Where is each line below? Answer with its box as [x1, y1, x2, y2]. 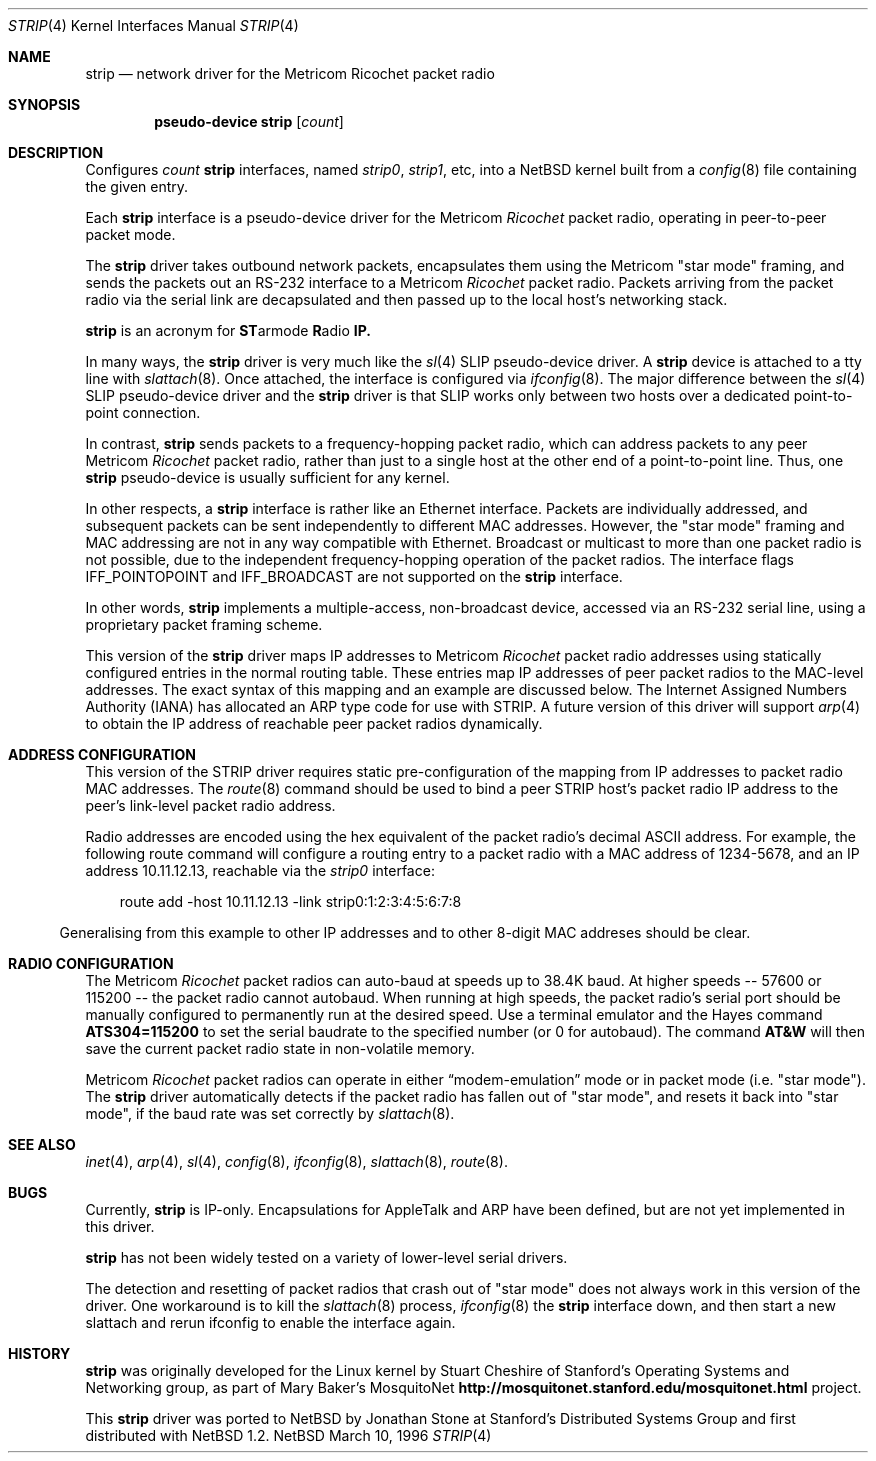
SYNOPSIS [8, 96, 81, 113]
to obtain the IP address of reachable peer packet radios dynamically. [85, 715, 543, 732]
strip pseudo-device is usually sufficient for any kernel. [85, 469, 450, 486]
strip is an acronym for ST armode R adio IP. [85, 322, 371, 339]
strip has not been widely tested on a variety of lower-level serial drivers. [85, 1249, 568, 1266]
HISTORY [8, 1345, 71, 1362]
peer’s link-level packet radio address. [85, 797, 336, 814]
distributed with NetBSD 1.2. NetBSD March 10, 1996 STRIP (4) [85, 1427, 492, 1444]
